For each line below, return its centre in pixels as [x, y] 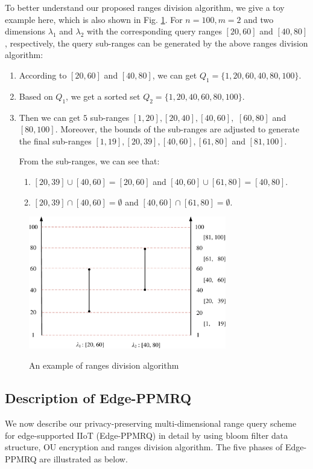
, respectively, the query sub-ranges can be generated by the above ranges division [156, 43]
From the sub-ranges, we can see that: [89, 161]
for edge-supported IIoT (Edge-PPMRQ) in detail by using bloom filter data [147, 435]
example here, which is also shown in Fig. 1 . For [94, 19]
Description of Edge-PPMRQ [98, 398]
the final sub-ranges [55, 141]
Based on [36, 96]
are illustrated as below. [84, 458]
